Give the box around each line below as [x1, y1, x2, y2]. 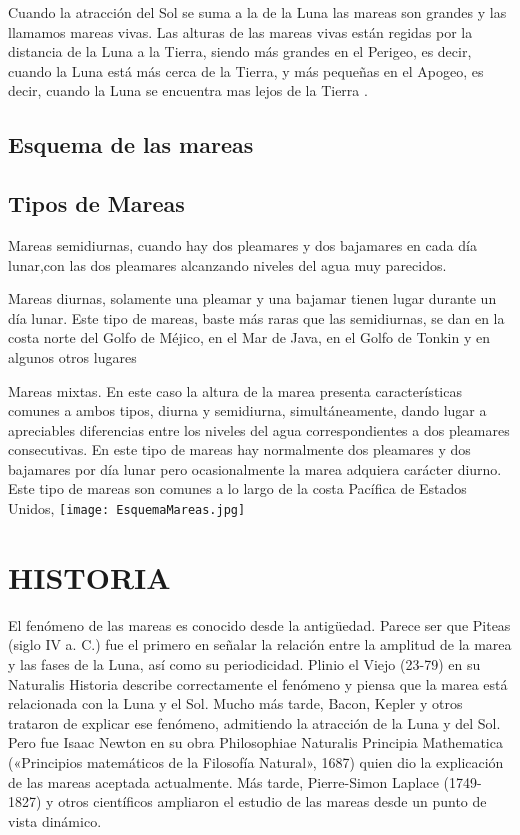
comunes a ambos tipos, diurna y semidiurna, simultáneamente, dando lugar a [8, 400, 487, 421]
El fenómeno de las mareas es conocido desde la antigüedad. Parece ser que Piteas [8, 614, 511, 635]
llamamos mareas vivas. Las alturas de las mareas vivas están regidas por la [8, 21, 473, 42]
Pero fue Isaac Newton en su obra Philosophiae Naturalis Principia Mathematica [8, 732, 503, 753]
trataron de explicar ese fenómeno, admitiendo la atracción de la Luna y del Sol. [8, 712, 501, 733]
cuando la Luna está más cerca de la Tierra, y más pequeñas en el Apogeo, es [8, 60, 484, 81]
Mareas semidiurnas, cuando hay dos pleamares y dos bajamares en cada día [8, 234, 477, 255]
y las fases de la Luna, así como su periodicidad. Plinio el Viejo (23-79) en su [8, 654, 481, 675]
